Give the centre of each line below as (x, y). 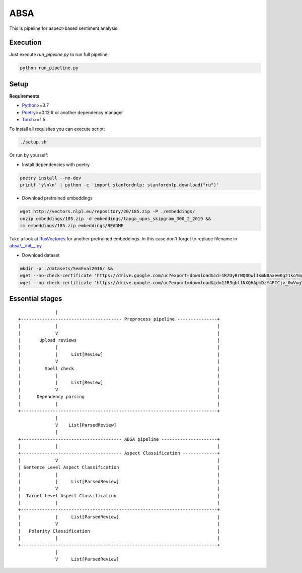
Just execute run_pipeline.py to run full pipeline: (59, 55)
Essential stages (36, 299)
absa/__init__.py (26, 246)
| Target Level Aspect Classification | (119, 496)
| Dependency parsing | (119, 397)
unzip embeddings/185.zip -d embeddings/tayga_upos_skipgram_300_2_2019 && (116, 219)
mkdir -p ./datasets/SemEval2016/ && (66, 268)
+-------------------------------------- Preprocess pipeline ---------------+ (119, 319)
